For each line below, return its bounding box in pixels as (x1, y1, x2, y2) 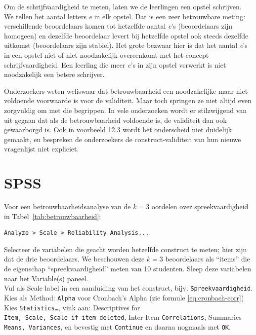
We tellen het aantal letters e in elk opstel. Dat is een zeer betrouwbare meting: (4, 11, 246, 21)
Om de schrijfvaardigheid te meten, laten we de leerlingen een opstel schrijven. (4, 1, 242, 11)
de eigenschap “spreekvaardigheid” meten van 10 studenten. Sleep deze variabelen (4, 263, 252, 273)
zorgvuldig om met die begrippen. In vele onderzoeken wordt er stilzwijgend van (4, 105, 247, 115)
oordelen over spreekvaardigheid (151, 201, 249, 212)
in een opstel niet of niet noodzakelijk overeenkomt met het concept (4, 49, 209, 60)
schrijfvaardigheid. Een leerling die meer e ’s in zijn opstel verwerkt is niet (4, 59, 226, 70)
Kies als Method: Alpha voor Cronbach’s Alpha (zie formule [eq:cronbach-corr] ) (4, 292, 244, 302)
